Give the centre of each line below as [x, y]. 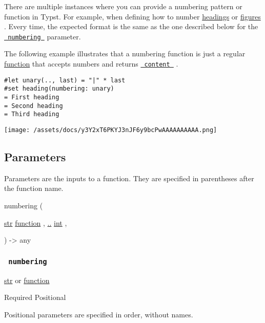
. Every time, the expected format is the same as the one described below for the [131, 26]
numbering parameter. [44, 36]
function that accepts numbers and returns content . [91, 64]
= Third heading [32, 114]
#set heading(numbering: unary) [59, 89]
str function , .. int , [36, 222]
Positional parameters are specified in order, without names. [99, 314]
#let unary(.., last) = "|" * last [65, 80]
